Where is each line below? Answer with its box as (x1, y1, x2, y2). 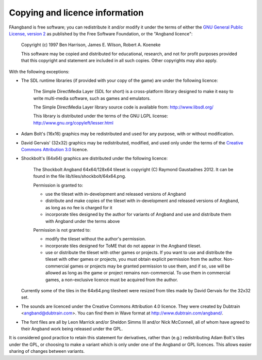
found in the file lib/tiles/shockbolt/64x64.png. (33, 173, 126, 179)
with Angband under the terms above (45, 218, 120, 224)
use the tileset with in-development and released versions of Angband (45, 191, 186, 197)
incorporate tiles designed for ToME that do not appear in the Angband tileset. (45, 243, 201, 249)
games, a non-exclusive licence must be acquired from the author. (45, 277, 178, 282)
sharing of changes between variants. (9, 348, 85, 354)
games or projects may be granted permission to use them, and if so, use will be (69, 263, 230, 269)
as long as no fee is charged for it (45, 204, 113, 210)
